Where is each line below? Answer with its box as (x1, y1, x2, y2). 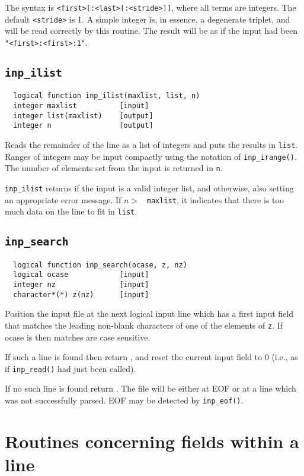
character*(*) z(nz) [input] (13, 290, 149, 299)
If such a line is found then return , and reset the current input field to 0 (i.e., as (5, 351, 298, 363)
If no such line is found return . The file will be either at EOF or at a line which (5, 382, 296, 395)
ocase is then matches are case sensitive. (5, 330, 151, 343)
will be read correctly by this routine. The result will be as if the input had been (5, 24, 297, 37)
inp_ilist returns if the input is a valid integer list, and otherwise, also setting (5, 181, 294, 194)
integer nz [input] (13, 280, 149, 289)
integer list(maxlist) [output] (13, 111, 153, 120)
